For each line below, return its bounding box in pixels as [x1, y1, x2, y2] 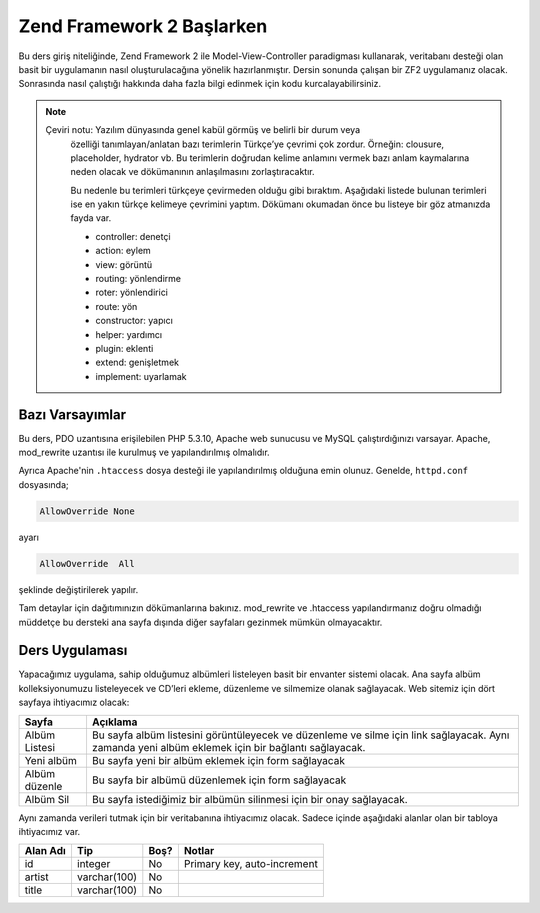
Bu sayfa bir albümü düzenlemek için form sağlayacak [91, 773, 347, 787]
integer [76, 857, 111, 871]
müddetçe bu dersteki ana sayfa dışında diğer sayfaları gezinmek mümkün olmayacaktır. [18, 616, 383, 628]
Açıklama [91, 715, 138, 729]
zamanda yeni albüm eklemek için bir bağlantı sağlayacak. [91, 740, 366, 754]
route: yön [95, 300, 138, 312]
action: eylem [95, 245, 152, 257]
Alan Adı [24, 844, 67, 858]
